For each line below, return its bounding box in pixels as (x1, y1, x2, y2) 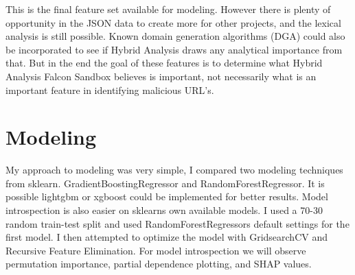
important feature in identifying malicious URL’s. (5, 82, 214, 97)
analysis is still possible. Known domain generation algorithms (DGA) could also (5, 29, 345, 43)
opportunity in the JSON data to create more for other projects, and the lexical (5, 15, 341, 29)
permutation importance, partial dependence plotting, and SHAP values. (5, 256, 312, 271)
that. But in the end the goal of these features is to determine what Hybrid (5, 56, 323, 70)
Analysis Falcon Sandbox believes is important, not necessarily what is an (5, 69, 317, 83)
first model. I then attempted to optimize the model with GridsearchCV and (5, 230, 328, 244)
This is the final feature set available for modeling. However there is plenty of (5, 2, 331, 16)
